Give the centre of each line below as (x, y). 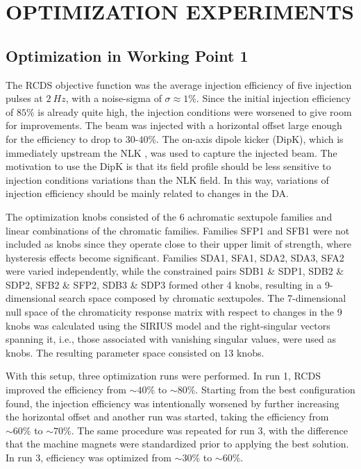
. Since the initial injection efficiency (274, 98)
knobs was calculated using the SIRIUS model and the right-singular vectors (168, 325)
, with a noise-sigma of (114, 98)
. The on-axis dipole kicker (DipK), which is (250, 138)
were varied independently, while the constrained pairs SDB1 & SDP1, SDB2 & (175, 271)
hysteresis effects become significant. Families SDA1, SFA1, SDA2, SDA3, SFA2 (175, 257)
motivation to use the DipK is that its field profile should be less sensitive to (168, 166)
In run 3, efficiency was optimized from (89, 458)
